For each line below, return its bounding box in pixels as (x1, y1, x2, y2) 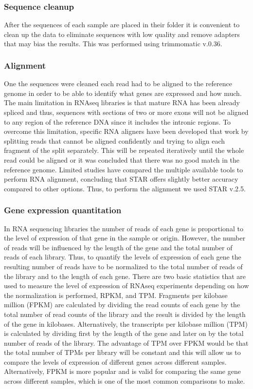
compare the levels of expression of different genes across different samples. (4, 356, 227, 367)
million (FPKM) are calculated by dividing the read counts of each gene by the (4, 299, 240, 310)
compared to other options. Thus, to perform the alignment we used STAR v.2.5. (4, 183, 246, 193)
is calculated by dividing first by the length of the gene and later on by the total (4, 328, 244, 338)
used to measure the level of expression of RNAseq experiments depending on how (4, 280, 249, 291)
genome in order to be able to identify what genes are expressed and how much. (4, 88, 242, 98)
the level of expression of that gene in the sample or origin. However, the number (4, 233, 246, 243)
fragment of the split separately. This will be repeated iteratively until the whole (4, 145, 244, 155)
